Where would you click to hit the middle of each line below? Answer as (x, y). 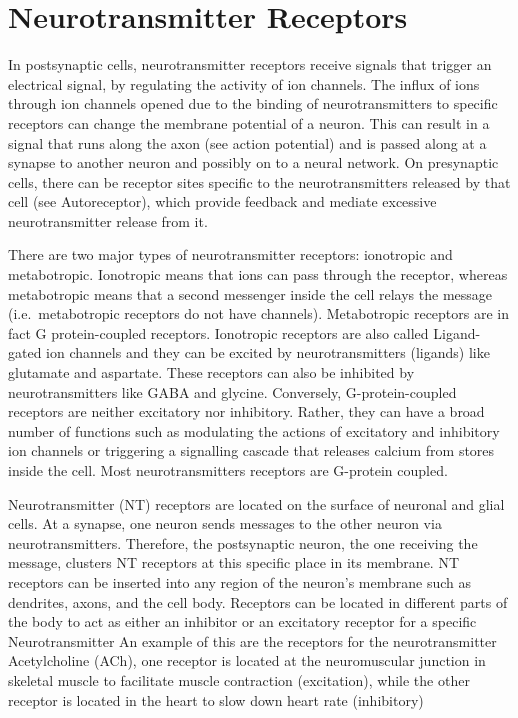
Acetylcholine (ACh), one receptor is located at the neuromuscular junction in (247, 660)
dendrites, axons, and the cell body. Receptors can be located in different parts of (258, 601)
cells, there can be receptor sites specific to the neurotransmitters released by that (259, 181)
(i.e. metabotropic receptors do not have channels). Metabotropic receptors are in (259, 313)
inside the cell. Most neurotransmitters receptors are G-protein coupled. (228, 470)
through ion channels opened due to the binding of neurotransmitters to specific (253, 103)
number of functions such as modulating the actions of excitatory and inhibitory (254, 430)
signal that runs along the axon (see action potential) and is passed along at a (247, 142)
